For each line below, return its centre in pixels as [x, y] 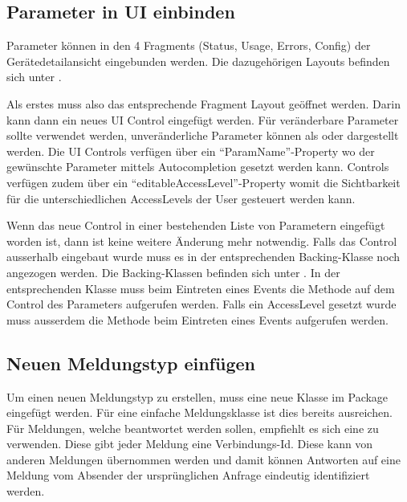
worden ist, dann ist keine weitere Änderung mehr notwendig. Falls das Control [202, 241]
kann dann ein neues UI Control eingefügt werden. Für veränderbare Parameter [203, 119]
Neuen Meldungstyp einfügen [131, 363]
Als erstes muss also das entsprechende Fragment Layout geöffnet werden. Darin [203, 103]
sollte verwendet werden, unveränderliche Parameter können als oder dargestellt [203, 135]
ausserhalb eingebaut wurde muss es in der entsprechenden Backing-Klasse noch [203, 257]
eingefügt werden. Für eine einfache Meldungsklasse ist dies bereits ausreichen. [199, 412]
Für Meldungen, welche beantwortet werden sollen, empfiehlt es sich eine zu [193, 428]
